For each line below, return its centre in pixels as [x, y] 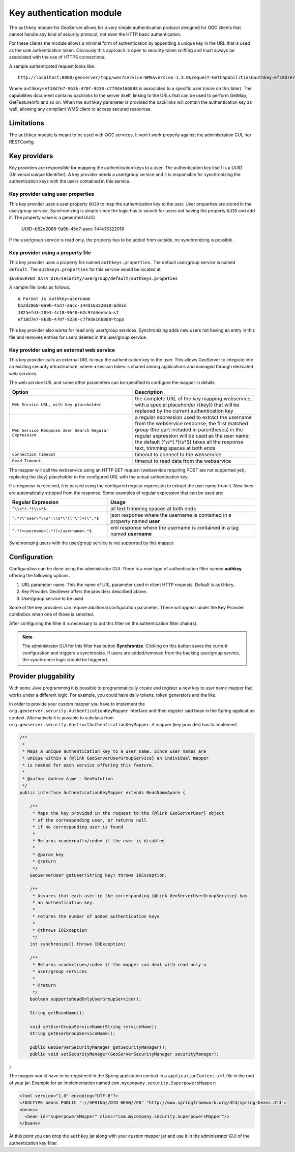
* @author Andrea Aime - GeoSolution [68, 779]
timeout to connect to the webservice [178, 454]
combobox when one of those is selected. [52, 614]
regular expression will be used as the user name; [192, 436]
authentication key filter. [34, 1143]
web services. [23, 373]
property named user [135, 521]
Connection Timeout [34, 454]
